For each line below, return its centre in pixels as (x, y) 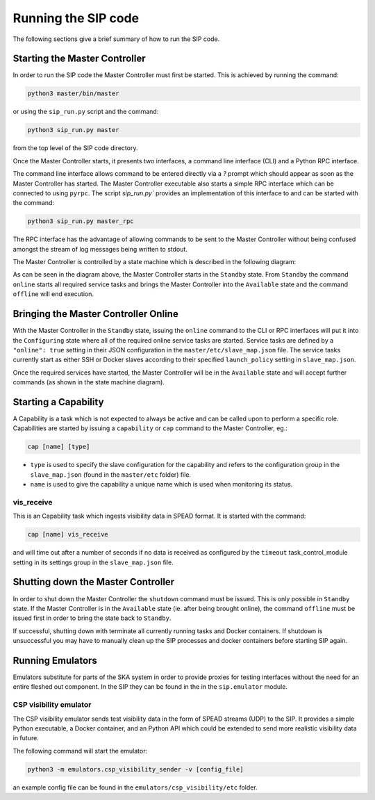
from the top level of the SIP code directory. (75, 148)
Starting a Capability (58, 402)
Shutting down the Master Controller (94, 582)
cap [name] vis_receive (68, 534)
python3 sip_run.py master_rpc (81, 221)
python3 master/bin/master (73, 93)
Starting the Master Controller (79, 59)
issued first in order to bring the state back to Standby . (92, 618)
